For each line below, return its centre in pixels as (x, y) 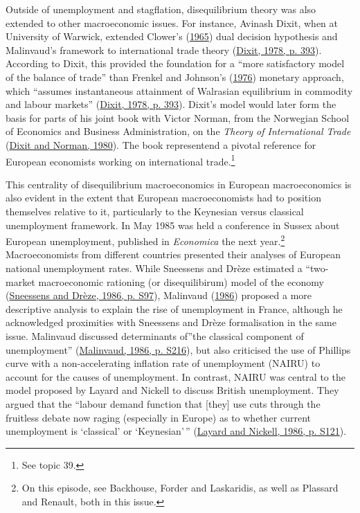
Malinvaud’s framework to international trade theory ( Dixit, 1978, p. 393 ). (164, 49)
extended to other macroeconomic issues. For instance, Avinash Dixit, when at (172, 22)
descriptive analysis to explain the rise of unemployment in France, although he (174, 308)
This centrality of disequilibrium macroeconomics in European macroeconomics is (179, 184)
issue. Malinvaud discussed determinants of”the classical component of (155, 335)
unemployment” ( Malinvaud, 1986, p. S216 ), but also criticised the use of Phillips (178, 349)
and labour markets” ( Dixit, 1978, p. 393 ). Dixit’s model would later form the (171, 104)
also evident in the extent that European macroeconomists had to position (163, 198)
